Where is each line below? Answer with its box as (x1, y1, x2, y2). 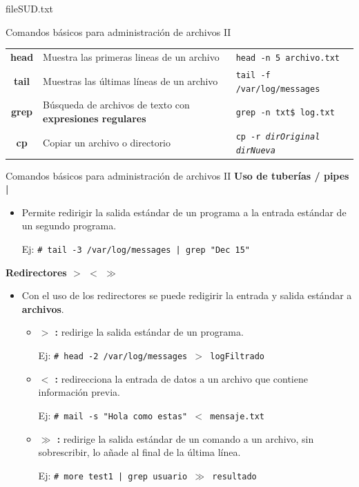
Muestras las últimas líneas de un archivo (43, 73, 218, 88)
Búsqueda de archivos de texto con (43, 97, 190, 112)
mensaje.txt (210, 411, 264, 421)
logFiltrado (210, 352, 264, 362)
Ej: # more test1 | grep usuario (38, 468, 188, 482)
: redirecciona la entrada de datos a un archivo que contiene (55, 371, 308, 385)
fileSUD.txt (6, 1, 54, 15)
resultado (212, 471, 257, 481)
